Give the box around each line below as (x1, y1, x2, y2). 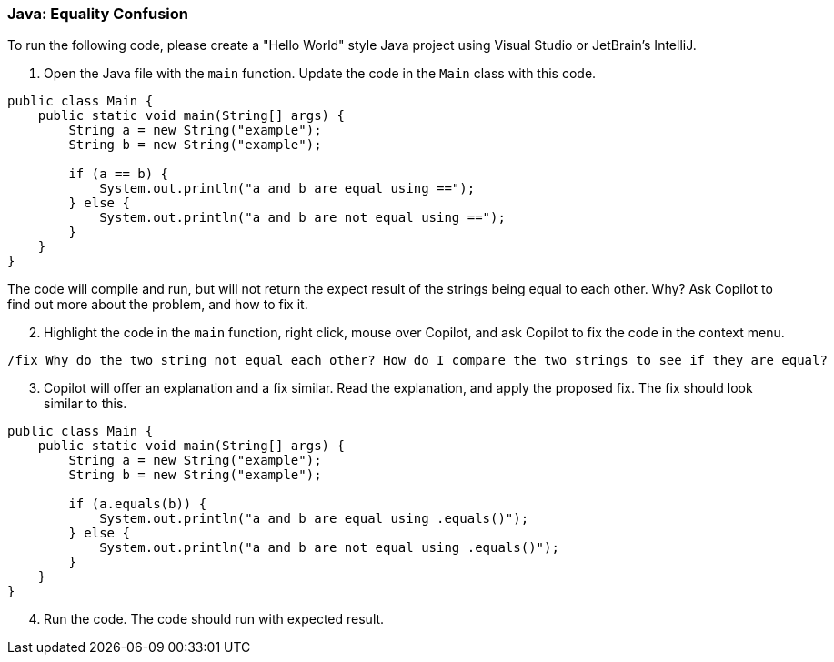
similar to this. (44, 396, 127, 412)
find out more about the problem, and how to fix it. (7, 296, 308, 313)
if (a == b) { (68, 166, 169, 182)
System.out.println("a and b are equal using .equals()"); (99, 511, 529, 527)
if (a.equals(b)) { (68, 496, 207, 512)
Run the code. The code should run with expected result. (44, 611, 385, 627)
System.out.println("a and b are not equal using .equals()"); (99, 540, 559, 556)
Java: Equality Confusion (7, 5, 188, 23)
